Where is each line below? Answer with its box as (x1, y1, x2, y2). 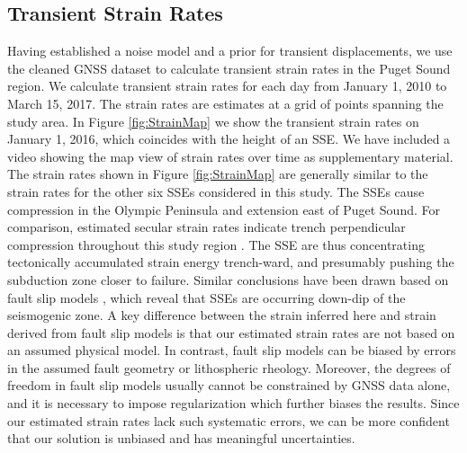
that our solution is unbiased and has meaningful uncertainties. (7, 429, 355, 448)
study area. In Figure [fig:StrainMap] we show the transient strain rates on (7, 111, 419, 130)
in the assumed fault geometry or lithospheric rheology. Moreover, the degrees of (7, 358, 451, 377)
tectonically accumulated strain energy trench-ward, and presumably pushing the (7, 253, 454, 271)
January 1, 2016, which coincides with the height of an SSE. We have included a (7, 129, 451, 148)
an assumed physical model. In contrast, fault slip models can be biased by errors (7, 341, 456, 360)
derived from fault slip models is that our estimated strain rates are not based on (7, 323, 455, 342)
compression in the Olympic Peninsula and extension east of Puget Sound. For (7, 200, 440, 218)
